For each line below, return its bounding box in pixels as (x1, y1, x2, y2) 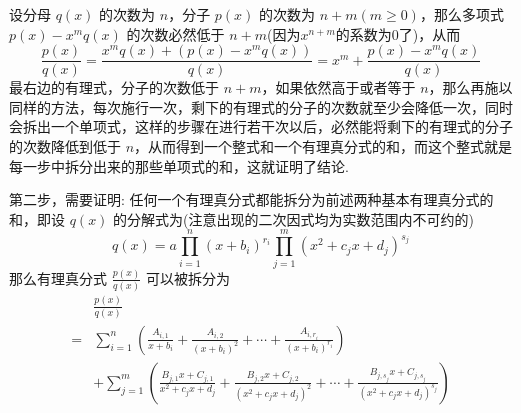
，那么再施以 (428, 77, 513, 98)
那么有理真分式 (9, 267, 107, 288)
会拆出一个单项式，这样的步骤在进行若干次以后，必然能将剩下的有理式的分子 (9, 116, 513, 137)
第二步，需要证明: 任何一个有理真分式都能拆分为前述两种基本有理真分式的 (9, 189, 494, 210)
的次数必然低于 (126, 23, 225, 44)
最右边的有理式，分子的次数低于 (9, 77, 219, 98)
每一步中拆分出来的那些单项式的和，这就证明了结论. (9, 155, 349, 176)
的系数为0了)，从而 (335, 23, 461, 44)
